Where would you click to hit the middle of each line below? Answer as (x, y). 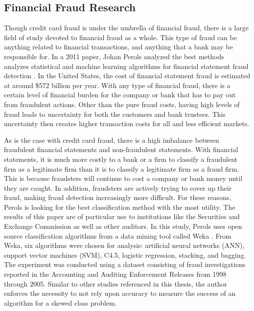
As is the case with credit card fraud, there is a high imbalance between (112, 140)
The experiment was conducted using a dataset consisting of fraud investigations (125, 264)
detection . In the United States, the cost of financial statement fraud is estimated (127, 76)
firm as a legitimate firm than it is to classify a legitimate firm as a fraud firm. (122, 168)
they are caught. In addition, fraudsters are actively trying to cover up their (118, 188)
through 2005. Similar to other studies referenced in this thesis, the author (116, 283)
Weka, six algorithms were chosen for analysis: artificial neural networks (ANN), (124, 245)
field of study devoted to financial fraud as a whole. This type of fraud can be (120, 37)
